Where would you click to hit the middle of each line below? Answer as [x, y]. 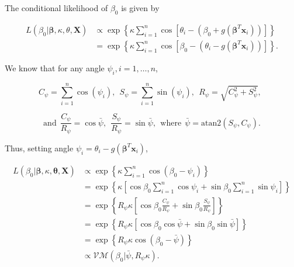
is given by [140, 8]
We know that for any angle [55, 67]
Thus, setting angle [39, 148]
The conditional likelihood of [56, 8]
